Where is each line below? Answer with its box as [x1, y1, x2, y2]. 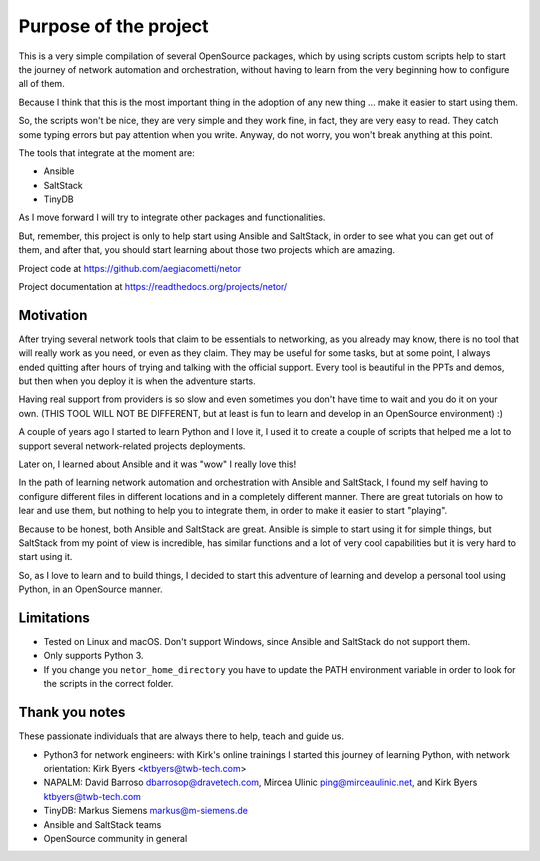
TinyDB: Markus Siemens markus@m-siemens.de [43, 805, 249, 817]
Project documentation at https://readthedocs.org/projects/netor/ [18, 281, 288, 293]
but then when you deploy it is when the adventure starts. [18, 375, 257, 387]
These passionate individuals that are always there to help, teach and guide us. [18, 730, 345, 742]
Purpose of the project [18, 15, 209, 37]
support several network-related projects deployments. [18, 440, 246, 452]
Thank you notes [18, 704, 126, 721]
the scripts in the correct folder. [43, 678, 174, 690]
